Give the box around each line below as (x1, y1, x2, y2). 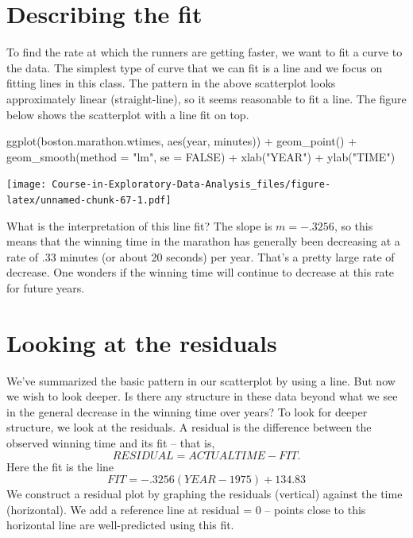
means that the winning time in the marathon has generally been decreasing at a (6, 233, 400, 250)
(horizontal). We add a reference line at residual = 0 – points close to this (6, 501, 366, 517)
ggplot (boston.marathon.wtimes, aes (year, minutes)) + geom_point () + (6, 133, 357, 149)
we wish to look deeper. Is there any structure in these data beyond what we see (6, 388, 398, 404)
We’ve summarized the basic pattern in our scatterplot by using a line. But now (6, 372, 396, 389)
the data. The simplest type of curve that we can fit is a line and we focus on (6, 59, 383, 75)
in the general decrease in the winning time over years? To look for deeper (6, 403, 368, 420)
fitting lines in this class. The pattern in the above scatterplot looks (6, 75, 336, 91)
